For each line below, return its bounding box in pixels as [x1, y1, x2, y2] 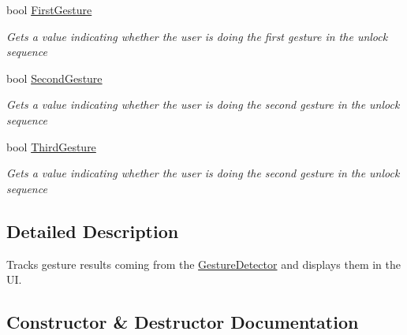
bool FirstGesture [6, 2, 92, 17]
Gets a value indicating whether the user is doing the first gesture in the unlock [6, 28, 388, 44]
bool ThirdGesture [6, 138, 96, 154]
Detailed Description [6, 218, 179, 243]
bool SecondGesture [6, 69, 103, 86]
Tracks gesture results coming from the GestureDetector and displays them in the [6, 255, 401, 272]
